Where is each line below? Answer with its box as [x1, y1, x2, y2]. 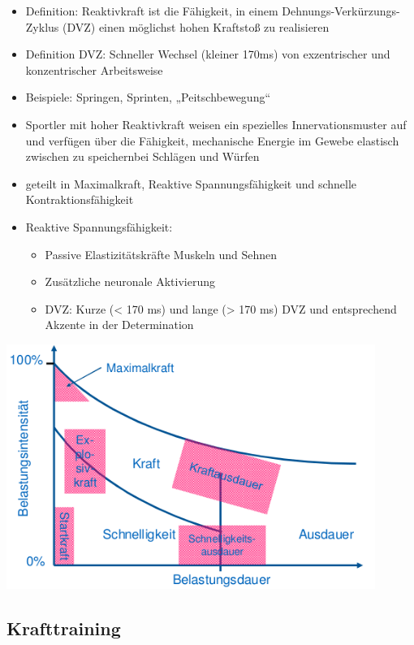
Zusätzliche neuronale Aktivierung [45, 273, 215, 290]
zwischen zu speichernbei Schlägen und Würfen [25, 148, 260, 165]
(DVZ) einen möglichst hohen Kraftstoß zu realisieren [62, 18, 330, 35]
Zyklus [25, 18, 59, 35]
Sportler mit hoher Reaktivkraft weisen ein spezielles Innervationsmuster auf [25, 115, 407, 132]
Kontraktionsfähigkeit [25, 191, 134, 208]
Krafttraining [6, 616, 121, 641]
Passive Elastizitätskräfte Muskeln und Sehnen [45, 245, 278, 262]
